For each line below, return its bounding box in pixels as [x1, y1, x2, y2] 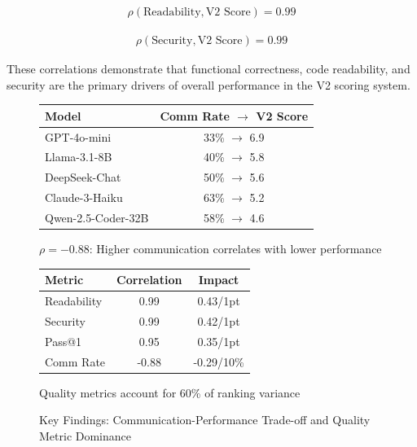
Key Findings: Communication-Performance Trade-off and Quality [39, 411, 371, 428]
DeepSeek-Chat [45, 169, 121, 186]
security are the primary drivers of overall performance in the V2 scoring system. [7, 76, 410, 93]
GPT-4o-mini [45, 128, 112, 145]
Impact [198, 271, 239, 288]
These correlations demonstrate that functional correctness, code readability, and [7, 60, 410, 77]
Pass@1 [45, 332, 82, 349]
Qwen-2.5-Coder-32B [45, 208, 149, 226]
